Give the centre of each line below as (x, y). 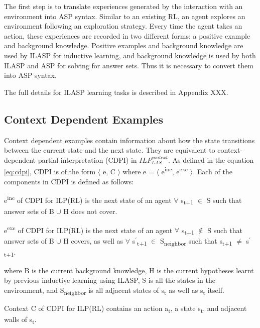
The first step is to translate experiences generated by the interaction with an (123, 6)
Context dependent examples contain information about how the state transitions (129, 140)
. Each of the (213, 171)
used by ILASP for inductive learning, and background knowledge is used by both (130, 55)
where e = (138, 171)
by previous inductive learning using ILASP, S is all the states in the (110, 280)
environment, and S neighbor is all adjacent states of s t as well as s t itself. (114, 290)
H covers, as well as (93, 241)
